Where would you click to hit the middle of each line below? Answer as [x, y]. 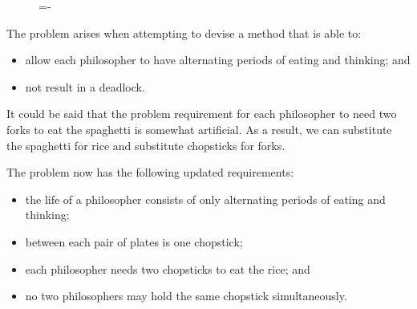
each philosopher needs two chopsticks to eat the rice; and [168, 268]
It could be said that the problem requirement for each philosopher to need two [202, 114]
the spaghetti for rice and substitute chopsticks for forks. [146, 145]
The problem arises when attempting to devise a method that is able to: [184, 33]
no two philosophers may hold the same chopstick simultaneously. [186, 296]
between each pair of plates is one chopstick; [134, 241]
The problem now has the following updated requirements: [150, 172]
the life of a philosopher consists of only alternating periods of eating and [205, 199]
